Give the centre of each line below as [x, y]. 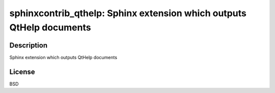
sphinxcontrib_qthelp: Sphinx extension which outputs [128, 13]
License [22, 72]
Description [29, 45]
